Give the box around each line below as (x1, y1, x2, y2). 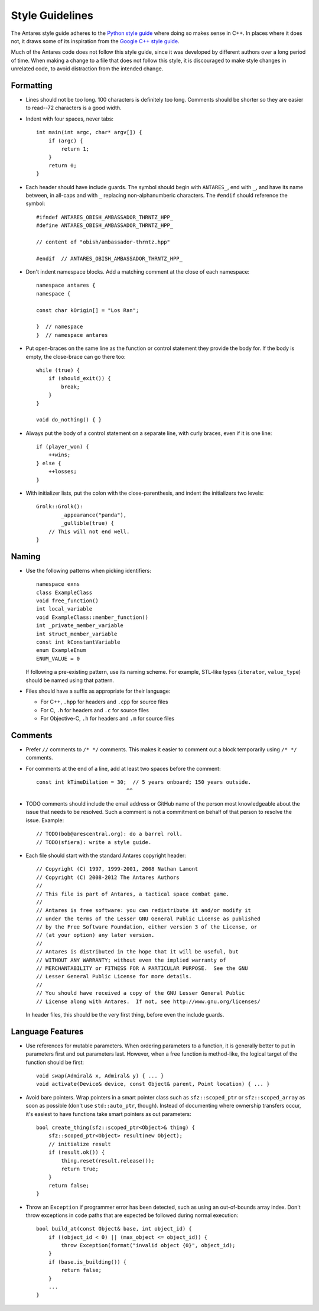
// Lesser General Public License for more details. (36, 973, 192, 980)
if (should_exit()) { (48, 375, 112, 382)
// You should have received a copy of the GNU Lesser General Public (36, 990, 245, 997)
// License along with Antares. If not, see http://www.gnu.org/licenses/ (36, 998, 261, 1005)
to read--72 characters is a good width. (25, 104, 122, 112)
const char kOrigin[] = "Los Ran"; (36, 307, 139, 313)
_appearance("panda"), (61, 511, 127, 518)
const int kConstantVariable (36, 639, 121, 645)
